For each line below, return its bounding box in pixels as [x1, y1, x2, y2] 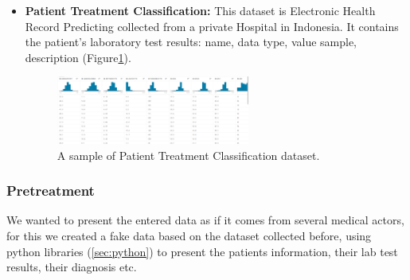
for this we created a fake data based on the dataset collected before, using [6, 227, 372, 244]
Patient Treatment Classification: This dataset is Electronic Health [25, 2, 376, 18]
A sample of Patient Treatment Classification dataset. [57, 146, 320, 163]
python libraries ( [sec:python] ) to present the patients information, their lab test [6, 243, 398, 259]
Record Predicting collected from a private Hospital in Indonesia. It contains [25, 17, 399, 34]
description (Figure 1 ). [25, 49, 131, 65]
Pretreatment [6, 181, 95, 200]
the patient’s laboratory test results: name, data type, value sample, [25, 33, 357, 50]
